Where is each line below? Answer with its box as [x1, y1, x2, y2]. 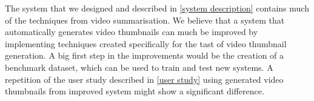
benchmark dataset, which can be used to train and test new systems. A [5, 60, 273, 73]
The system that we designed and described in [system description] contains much [5, 2, 309, 14]
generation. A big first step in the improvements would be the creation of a [5, 49, 284, 62]
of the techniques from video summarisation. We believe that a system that [5, 13, 285, 26]
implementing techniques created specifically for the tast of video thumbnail [5, 37, 287, 50]
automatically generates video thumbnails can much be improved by [5, 25, 258, 38]
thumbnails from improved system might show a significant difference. [5, 85, 264, 97]
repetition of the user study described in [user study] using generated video [5, 73, 284, 85]
